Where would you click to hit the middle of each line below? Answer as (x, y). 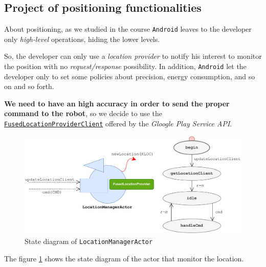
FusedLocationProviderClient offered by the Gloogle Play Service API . (118, 124)
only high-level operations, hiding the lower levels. (82, 39)
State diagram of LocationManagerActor (89, 241)
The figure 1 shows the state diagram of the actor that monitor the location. (124, 258)
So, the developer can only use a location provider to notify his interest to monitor (133, 56)
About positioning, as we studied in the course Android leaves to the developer (128, 29)
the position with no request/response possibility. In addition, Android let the (125, 66)
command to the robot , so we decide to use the (83, 113)
